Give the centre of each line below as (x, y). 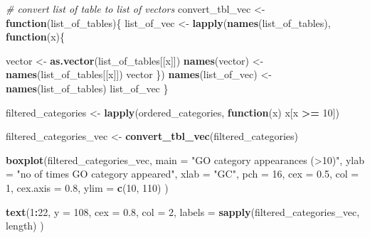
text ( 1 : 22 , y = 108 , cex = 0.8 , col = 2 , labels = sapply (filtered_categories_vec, (183, 211)
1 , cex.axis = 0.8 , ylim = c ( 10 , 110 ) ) (87, 187)
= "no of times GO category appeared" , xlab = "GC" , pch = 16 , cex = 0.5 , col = (183, 174)
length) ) (25, 226)
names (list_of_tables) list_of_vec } (87, 88)
